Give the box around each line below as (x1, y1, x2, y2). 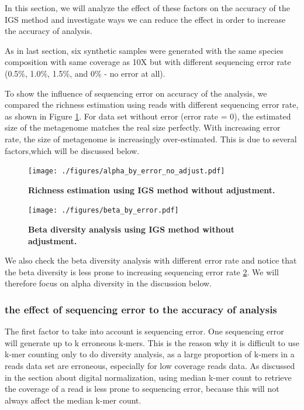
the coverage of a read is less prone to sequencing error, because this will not (5, 382, 279, 395)
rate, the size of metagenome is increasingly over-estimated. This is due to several (5, 132, 297, 145)
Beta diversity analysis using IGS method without (28, 223, 234, 235)
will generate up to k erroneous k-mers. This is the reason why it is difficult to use (5, 336, 299, 348)
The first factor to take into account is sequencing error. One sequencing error (5, 325, 284, 337)
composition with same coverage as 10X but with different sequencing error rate (5, 56, 291, 68)
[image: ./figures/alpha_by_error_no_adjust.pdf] (28, 167, 225, 176)
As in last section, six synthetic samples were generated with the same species (5, 44, 284, 56)
